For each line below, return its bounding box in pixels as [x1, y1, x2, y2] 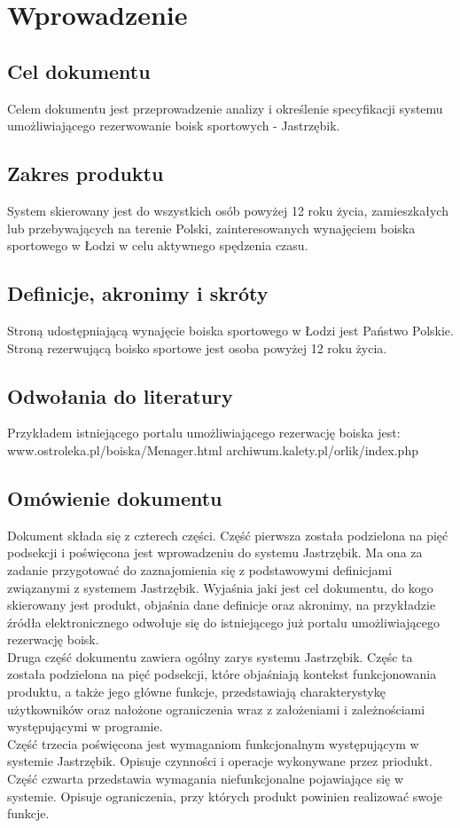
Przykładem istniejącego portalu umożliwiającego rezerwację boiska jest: [7, 423, 401, 442]
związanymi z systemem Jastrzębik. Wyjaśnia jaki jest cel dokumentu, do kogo [7, 578, 433, 596]
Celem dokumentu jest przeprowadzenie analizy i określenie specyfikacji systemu [7, 99, 443, 117]
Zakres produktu [7, 160, 164, 187]
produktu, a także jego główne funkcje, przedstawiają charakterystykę [7, 682, 386, 701]
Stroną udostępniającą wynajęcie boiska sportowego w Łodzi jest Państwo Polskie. [7, 320, 454, 339]
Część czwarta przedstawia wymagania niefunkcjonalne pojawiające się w [7, 769, 404, 788]
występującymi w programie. [7, 717, 163, 736]
